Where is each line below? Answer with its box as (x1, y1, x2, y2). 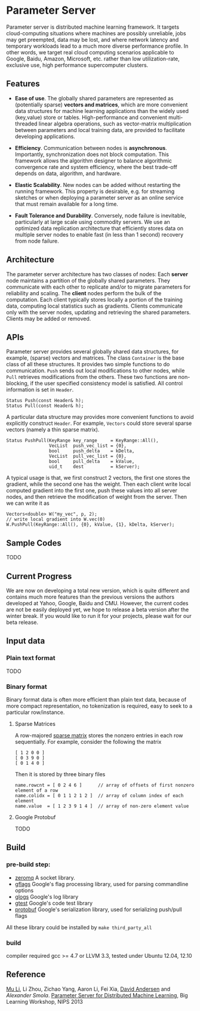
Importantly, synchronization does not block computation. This (14, 151, 169, 158)
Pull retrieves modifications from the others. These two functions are (6, 373, 177, 381)
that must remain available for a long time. (14, 200, 118, 207)
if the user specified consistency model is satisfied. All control (30, 380, 183, 387)
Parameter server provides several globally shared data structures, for (6, 348, 179, 356)
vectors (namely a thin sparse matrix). (6, 426, 100, 433)
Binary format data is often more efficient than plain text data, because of (6, 696, 187, 703)
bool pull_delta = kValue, (48, 458, 135, 465)
